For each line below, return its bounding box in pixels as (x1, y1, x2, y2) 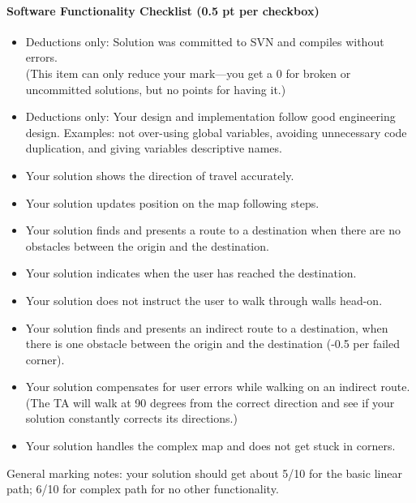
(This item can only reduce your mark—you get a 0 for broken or (25, 64, 351, 81)
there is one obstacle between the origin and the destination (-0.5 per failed (25, 335, 400, 352)
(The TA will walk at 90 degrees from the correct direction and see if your (25, 393, 395, 411)
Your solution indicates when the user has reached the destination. (25, 264, 357, 282)
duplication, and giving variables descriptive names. (25, 140, 282, 157)
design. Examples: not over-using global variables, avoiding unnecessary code (25, 123, 407, 140)
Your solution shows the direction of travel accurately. (25, 166, 294, 183)
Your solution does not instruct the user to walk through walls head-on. (25, 291, 383, 308)
